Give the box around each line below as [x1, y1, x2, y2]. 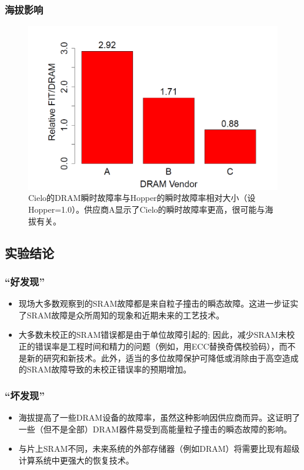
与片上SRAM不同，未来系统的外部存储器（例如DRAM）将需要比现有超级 [18, 442, 300, 455]
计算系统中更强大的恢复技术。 [18, 454, 134, 466]
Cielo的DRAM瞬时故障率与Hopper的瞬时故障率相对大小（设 [28, 192, 256, 204]
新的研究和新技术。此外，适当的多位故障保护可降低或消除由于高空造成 [26, 351, 299, 364]
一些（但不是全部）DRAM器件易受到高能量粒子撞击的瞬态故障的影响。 [18, 422, 292, 435]
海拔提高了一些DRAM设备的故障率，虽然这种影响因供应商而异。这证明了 [18, 411, 300, 424]
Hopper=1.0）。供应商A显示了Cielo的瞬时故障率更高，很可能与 [28, 203, 265, 216]
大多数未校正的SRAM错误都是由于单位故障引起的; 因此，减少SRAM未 [18, 328, 287, 341]
